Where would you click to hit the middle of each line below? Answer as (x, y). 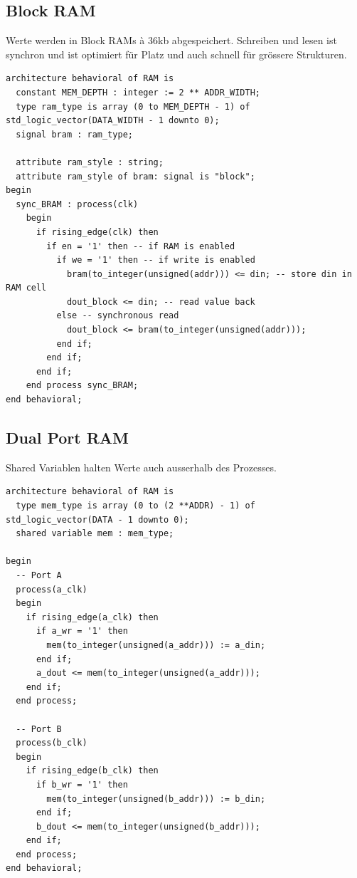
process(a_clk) (52, 589)
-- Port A (39, 575)
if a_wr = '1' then (82, 631)
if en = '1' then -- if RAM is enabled (141, 246)
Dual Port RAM (68, 438)
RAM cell (26, 288)
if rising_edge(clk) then (97, 232)
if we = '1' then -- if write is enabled (156, 260)
